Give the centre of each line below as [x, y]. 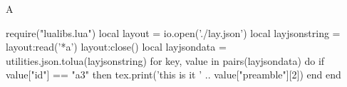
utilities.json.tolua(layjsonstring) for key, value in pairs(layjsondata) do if [165, 60]
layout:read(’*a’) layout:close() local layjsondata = [116, 47]
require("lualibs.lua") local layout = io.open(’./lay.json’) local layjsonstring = [173, 32]
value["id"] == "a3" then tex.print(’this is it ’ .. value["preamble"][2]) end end [173, 75]
